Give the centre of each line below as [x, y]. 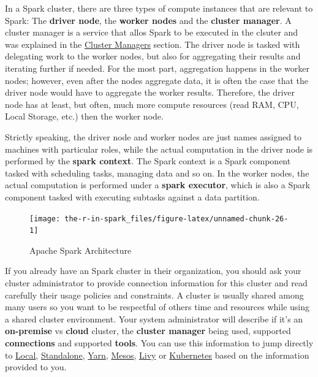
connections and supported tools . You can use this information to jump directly [159, 342]
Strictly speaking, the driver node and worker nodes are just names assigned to [153, 136]
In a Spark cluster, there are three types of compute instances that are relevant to [159, 8]
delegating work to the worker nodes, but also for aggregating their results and [153, 56]
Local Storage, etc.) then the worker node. [84, 116]
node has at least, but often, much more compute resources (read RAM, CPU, [152, 104]
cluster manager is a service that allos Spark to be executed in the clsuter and [152, 32]
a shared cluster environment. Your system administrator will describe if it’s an [154, 318]
